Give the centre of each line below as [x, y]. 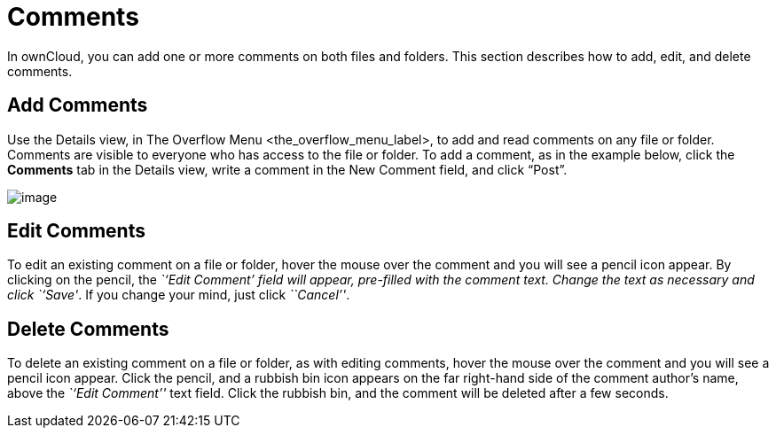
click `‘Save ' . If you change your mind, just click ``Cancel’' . [179, 295]
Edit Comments [76, 231]
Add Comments [78, 105]
